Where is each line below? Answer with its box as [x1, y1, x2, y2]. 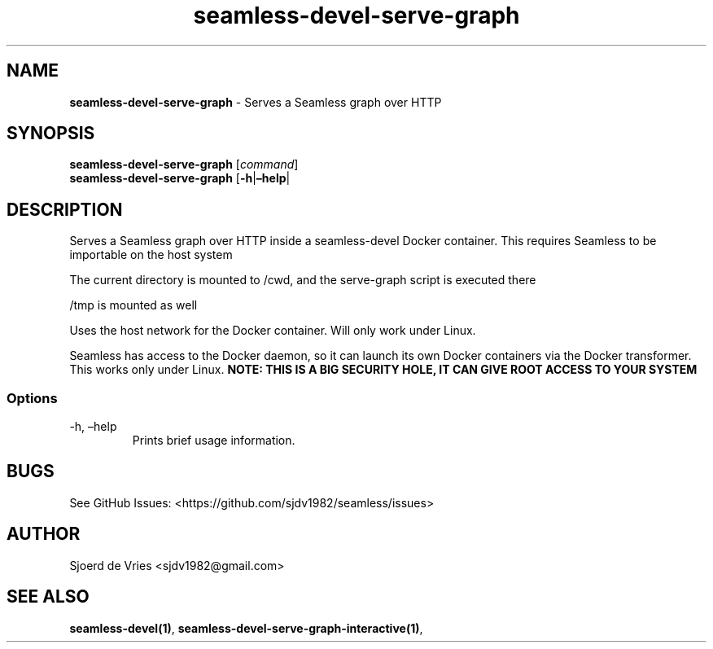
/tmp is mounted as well [69, 298, 198, 313]
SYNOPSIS [7, 123, 95, 144]
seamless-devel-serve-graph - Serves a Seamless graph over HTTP [69, 94, 442, 109]
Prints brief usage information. [132, 433, 295, 448]
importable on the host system [69, 248, 233, 262]
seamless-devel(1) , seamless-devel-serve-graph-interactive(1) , [69, 620, 423, 635]
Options [7, 389, 58, 406]
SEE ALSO [7, 586, 90, 607]
